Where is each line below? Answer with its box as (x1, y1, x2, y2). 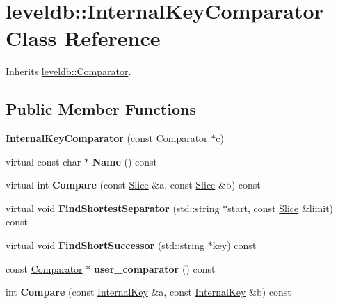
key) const (212, 238, 257, 253)
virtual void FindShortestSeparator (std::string (6, 200, 220, 215)
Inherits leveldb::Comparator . (6, 64, 131, 79)
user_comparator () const (93, 261, 216, 275)
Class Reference (6, 24, 161, 52)
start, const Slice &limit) (227, 200, 334, 215)
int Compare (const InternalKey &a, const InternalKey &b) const (6, 285, 291, 299)
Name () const (92, 154, 158, 168)
